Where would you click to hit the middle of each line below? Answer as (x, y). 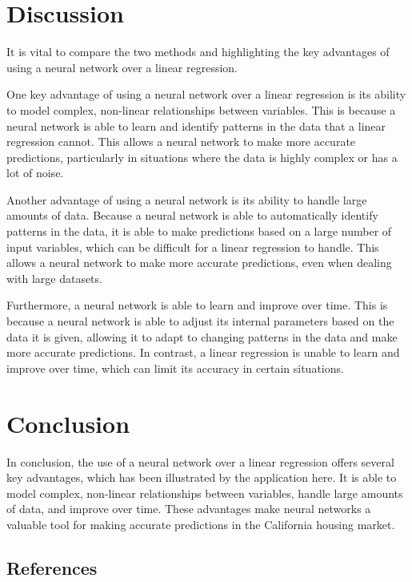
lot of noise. (35, 173)
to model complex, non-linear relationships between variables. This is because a (201, 109)
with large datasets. (54, 278)
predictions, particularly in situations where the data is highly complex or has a (202, 157)
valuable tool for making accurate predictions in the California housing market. (201, 524)
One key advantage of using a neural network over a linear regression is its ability (206, 94)
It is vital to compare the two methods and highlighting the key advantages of (198, 52)
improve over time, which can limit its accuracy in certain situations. (175, 368)
